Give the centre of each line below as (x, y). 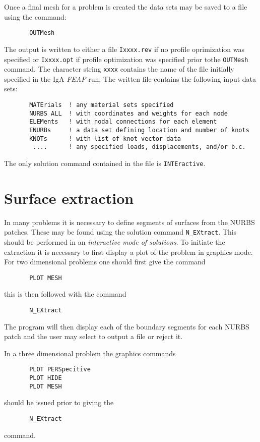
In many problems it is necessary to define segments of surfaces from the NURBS (129, 222)
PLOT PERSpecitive (60, 370)
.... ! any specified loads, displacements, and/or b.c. (139, 147)
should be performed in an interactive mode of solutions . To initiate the (115, 241)
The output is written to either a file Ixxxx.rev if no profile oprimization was (124, 49)
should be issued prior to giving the (59, 402)
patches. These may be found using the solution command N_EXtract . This (120, 232)
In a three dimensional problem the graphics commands (90, 353)
